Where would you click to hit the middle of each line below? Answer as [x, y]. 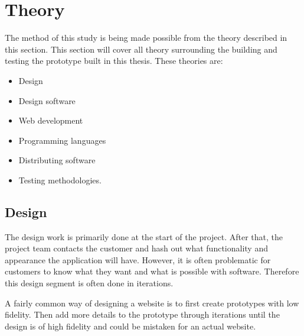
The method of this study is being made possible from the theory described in [146, 38]
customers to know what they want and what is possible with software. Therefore [152, 271]
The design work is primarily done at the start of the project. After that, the [144, 236]
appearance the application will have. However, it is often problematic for [138, 259]
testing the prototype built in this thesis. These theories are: [114, 61]
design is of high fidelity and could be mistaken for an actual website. [130, 326]
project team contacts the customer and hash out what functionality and [136, 248]
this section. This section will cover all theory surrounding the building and [141, 49]
